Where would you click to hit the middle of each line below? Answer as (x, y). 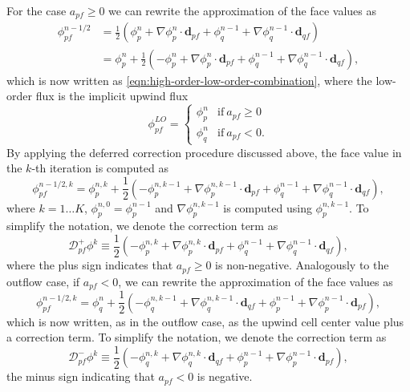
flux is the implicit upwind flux (112, 96)
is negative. (225, 376)
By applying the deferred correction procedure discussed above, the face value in (204, 152)
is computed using (268, 207)
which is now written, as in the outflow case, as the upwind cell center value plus (205, 321)
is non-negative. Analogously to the (302, 265)
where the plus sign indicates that (90, 265)
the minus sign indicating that (81, 376)
